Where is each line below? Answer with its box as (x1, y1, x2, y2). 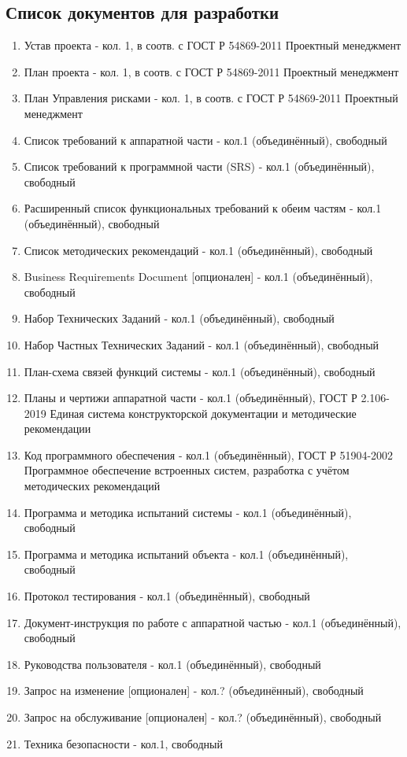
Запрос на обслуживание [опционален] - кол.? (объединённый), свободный (24, 709, 382, 726)
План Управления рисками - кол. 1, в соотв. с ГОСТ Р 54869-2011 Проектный (24, 90, 398, 106)
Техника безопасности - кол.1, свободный (24, 735, 223, 751)
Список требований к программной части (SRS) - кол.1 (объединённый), (24, 158, 375, 175)
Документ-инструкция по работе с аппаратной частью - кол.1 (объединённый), (24, 614, 401, 630)
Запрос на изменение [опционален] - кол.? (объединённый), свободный (24, 682, 364, 699)
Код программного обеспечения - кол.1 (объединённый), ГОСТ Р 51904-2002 (24, 446, 394, 463)
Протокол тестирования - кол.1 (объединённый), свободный (24, 588, 310, 604)
